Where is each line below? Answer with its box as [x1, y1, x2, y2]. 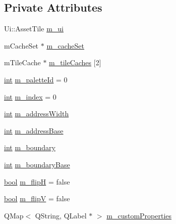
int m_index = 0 [4, 91, 56, 102]
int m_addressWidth [4, 108, 69, 119]
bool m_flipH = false [4, 176, 70, 187]
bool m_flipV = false [4, 193, 70, 204]
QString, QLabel [35, 210, 87, 220]
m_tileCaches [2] [49, 57, 101, 68]
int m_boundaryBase [4, 159, 70, 169]
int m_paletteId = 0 [4, 74, 68, 84]
